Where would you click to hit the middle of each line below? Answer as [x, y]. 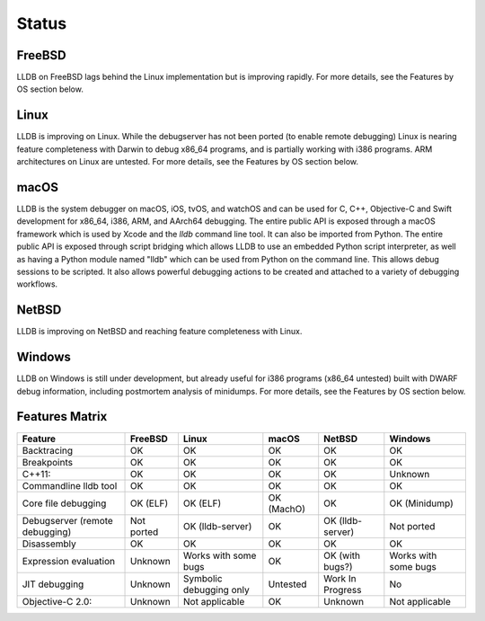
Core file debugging [64, 503]
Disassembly [49, 544]
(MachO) [287, 509]
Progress [343, 590]
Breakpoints [48, 462]
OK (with [342, 555]
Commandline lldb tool [70, 485]
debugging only [216, 590]
